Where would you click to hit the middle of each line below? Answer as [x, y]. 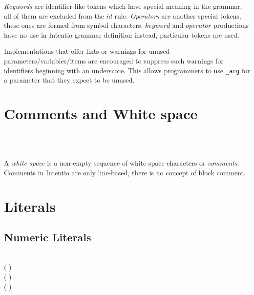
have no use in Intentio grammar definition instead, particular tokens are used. [122, 34]
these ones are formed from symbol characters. [74, 25]
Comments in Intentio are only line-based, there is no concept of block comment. [125, 172]
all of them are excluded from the [54, 15]
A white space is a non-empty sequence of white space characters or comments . [122, 163]
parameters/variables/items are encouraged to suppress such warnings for [114, 60]
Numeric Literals [48, 237]
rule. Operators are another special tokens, [178, 15]
